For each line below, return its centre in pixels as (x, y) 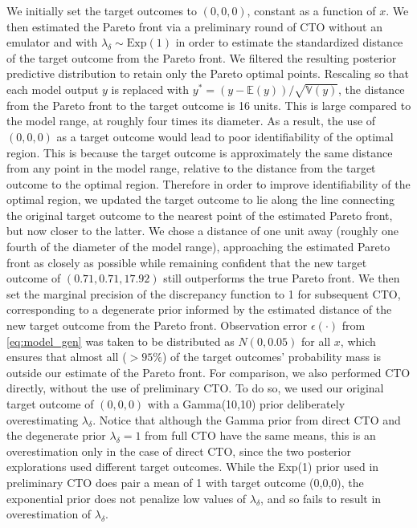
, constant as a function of (311, 10)
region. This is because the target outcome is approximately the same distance (200, 152)
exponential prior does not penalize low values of (127, 498)
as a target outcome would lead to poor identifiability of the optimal (225, 136)
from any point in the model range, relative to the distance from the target (191, 168)
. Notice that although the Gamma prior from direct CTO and (247, 419)
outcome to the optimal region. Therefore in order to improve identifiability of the (208, 183)
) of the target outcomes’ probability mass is (272, 357)
